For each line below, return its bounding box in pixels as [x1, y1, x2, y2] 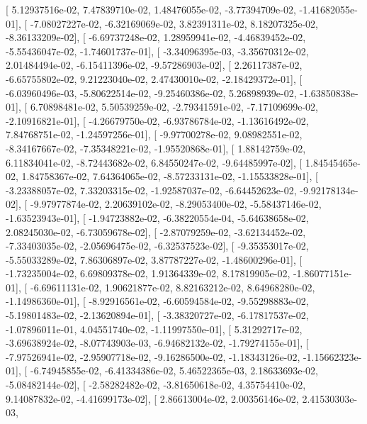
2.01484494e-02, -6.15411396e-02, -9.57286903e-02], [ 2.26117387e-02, [6, 57, 303, 72]
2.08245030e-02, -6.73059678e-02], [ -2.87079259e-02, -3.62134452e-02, [6, 224, 306, 239]
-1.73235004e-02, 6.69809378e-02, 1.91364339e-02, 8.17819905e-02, [6, 266, 290, 281]
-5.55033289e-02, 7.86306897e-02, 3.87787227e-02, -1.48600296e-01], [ [6, 252, 303, 267]
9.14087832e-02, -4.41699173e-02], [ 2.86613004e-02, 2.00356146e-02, [6, 391, 299, 406]
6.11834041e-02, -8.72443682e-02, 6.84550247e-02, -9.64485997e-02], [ [6, 155, 303, 169]
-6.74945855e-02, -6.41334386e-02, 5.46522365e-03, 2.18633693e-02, [30, 363, 318, 378]
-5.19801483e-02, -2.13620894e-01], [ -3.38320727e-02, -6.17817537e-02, [6, 308, 309, 323]
